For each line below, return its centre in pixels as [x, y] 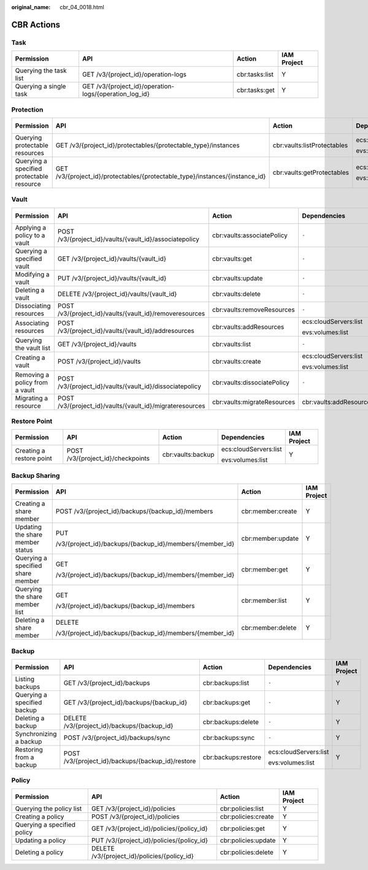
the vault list [33, 348]
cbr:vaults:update [237, 278]
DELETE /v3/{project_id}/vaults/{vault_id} [117, 294]
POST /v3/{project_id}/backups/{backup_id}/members [134, 511]
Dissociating [33, 305]
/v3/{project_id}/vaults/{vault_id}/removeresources [131, 313]
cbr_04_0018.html [82, 7]
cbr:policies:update [248, 840]
